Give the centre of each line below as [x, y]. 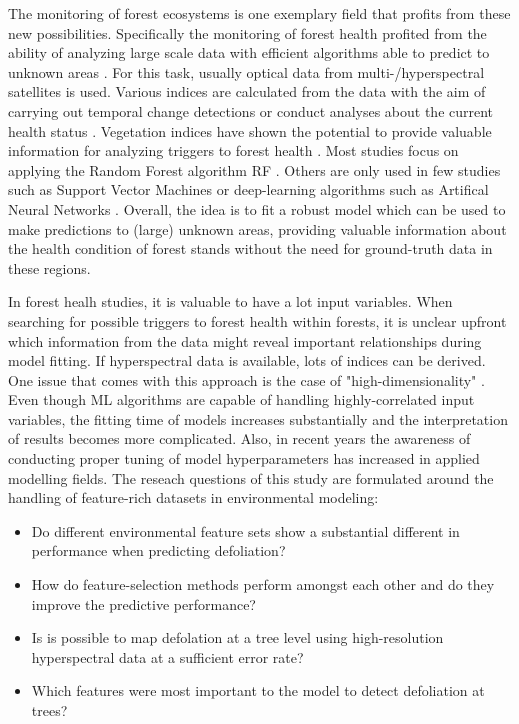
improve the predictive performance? [143, 603]
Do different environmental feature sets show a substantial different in [245, 530]
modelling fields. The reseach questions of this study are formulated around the [251, 477]
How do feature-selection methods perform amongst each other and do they [263, 584]
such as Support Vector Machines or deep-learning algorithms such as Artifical [248, 189]
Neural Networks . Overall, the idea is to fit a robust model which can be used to [257, 208]
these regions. [49, 267]
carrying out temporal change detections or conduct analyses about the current [251, 110]
